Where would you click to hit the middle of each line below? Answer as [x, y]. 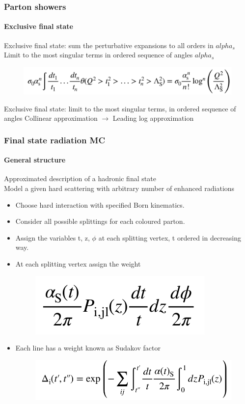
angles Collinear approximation [51, 118]
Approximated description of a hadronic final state [80, 178]
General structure [35, 160]
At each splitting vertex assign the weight [78, 263]
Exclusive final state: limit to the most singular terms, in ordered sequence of [120, 108]
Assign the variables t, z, [53, 237]
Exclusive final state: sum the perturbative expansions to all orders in [109, 45]
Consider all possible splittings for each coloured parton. [100, 221]
